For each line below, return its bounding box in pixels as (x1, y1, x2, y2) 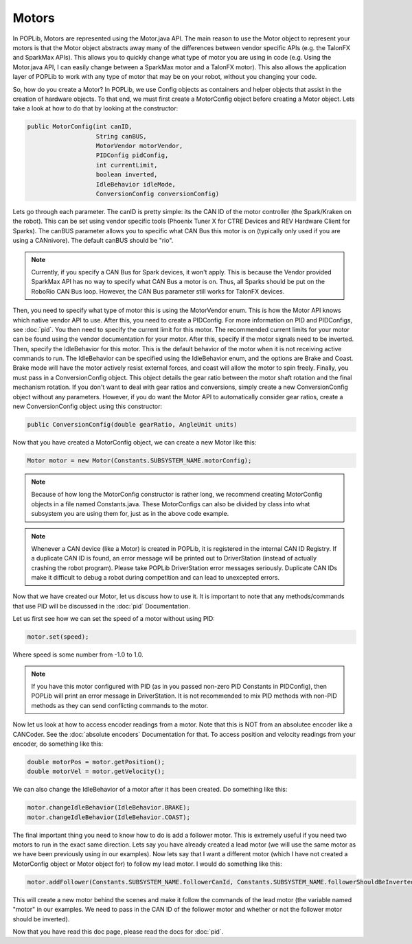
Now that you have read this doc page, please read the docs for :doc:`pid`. (12, 927, 224, 936)
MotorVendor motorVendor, (95, 142, 183, 150)
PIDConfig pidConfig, (95, 152, 169, 159)
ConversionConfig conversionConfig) (95, 190, 220, 198)
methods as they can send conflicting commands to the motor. (31, 701, 209, 709)
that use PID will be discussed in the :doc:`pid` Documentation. (12, 602, 190, 610)
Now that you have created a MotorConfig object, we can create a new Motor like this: (12, 438, 257, 446)
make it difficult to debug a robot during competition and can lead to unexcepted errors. (31, 574, 280, 582)
